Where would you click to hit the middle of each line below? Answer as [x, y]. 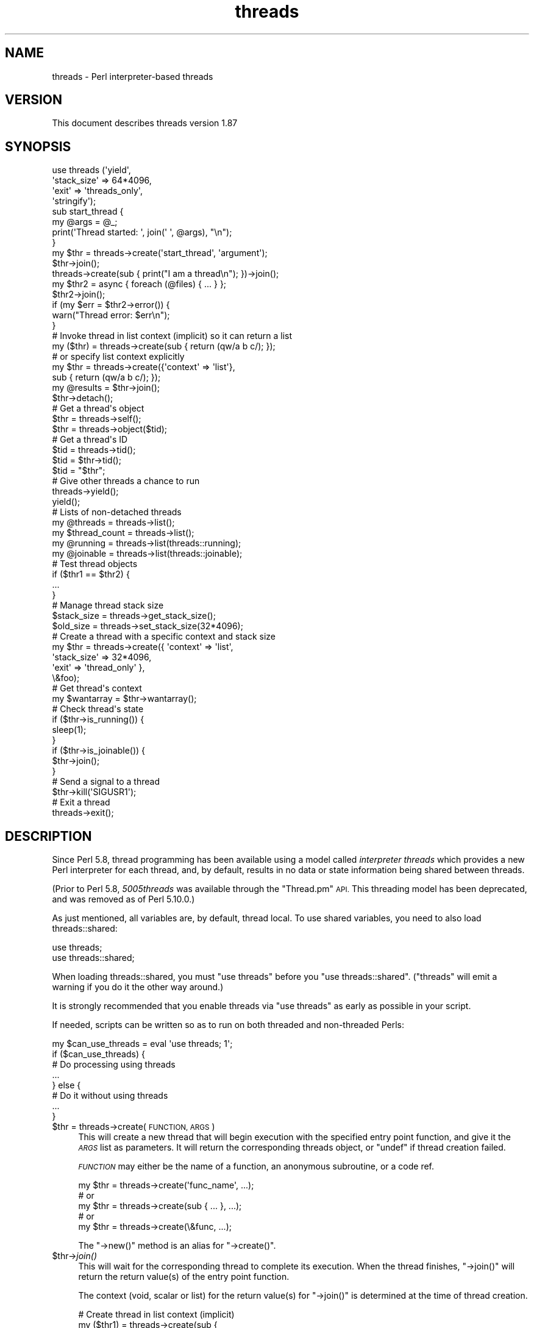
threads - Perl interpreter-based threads [133, 76]
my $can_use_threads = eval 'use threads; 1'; [142, 1044]
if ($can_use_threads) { [98, 1054]
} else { [66, 1085]
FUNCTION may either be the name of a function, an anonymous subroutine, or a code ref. [256, 1166]
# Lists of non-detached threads [117, 512]
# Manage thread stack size [108, 605]
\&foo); [66, 678]
